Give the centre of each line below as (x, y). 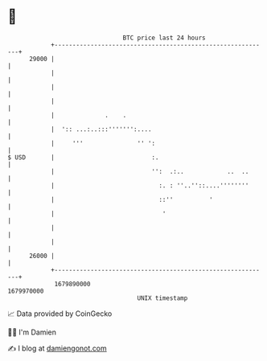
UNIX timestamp (162, 298)
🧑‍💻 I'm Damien (32, 332)
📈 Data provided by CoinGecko (60, 314)
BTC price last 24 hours (164, 38)
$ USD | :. (83, 157)
